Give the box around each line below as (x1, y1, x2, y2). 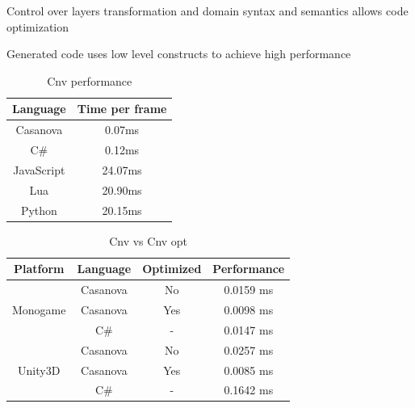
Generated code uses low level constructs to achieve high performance (6, 45, 351, 62)
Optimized (142, 260, 202, 277)
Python (20, 201, 57, 218)
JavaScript (13, 161, 65, 178)
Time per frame (77, 100, 167, 117)
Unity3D (18, 361, 61, 378)
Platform (13, 260, 65, 277)
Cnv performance (47, 72, 132, 89)
